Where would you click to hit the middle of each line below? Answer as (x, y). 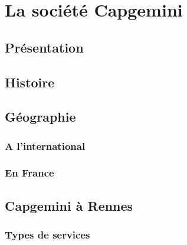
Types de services (47, 235)
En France (29, 173)
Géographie (40, 117)
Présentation (44, 47)
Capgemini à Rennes (69, 205)
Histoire (30, 82)
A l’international (45, 146)
